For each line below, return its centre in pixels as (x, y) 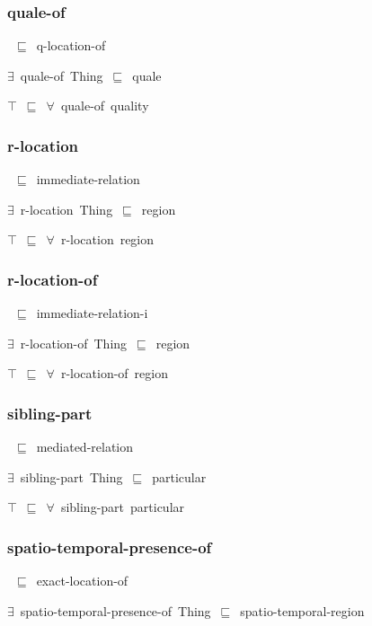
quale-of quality (105, 106)
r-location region (107, 239)
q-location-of (71, 45)
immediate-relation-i (92, 313)
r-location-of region (114, 373)
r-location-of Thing (74, 343)
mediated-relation (85, 447)
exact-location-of (82, 581)
